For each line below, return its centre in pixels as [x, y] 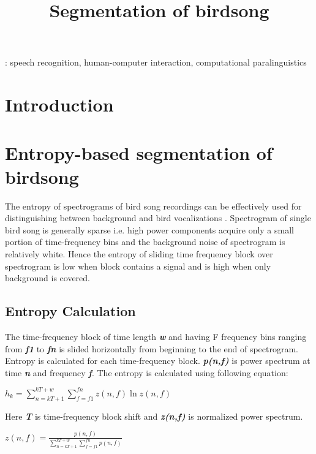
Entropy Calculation [70, 311]
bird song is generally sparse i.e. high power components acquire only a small [149, 229]
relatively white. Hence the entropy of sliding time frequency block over [139, 254]
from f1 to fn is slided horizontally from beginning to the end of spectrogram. [152, 348]
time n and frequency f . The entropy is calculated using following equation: [147, 372]
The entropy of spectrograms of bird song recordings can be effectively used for [153, 206]
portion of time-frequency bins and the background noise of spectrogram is [145, 242]
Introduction [59, 104]
